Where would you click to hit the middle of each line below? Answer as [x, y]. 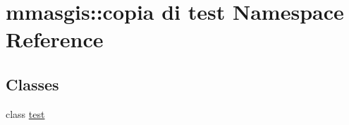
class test [25, 113]
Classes [32, 84]
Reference [55, 39]
